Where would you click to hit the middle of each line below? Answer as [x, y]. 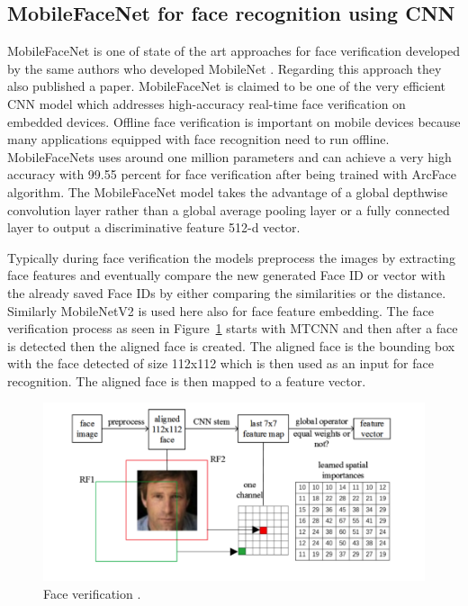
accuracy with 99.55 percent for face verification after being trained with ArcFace [232, 174]
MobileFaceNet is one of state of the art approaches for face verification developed [234, 51]
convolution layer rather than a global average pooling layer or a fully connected [229, 209]
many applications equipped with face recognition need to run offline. [198, 139]
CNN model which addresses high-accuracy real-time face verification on [207, 103]
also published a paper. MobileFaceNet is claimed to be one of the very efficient [226, 86]
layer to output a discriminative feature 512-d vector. [154, 227]
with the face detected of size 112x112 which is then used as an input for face [220, 363]
